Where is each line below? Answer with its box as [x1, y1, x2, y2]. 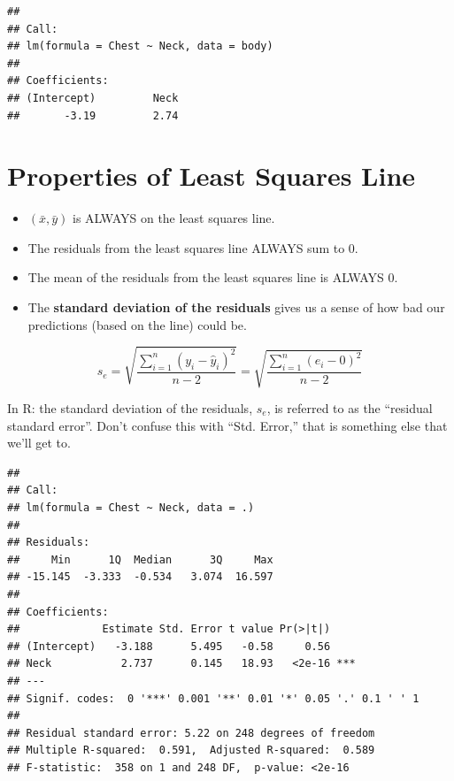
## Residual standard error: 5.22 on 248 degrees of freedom [7, 726, 375, 739]
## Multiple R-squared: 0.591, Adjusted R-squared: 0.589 [7, 744, 375, 757]
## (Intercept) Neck [7, 91, 179, 104]
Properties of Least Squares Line [7, 157, 416, 194]
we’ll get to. [7, 433, 71, 452]
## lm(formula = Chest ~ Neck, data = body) [7, 40, 273, 53]
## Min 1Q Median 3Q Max [7, 553, 273, 566]
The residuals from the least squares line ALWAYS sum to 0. [27, 238, 358, 257]
